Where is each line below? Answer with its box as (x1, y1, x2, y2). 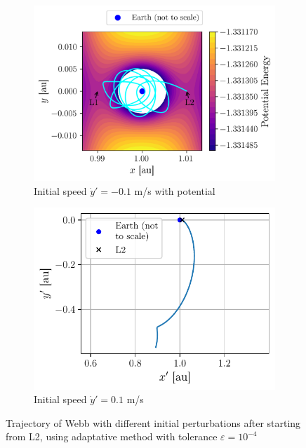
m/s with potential (134, 183, 215, 198)
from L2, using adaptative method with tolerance (6, 429, 218, 444)
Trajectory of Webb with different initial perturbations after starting (6, 415, 301, 430)
